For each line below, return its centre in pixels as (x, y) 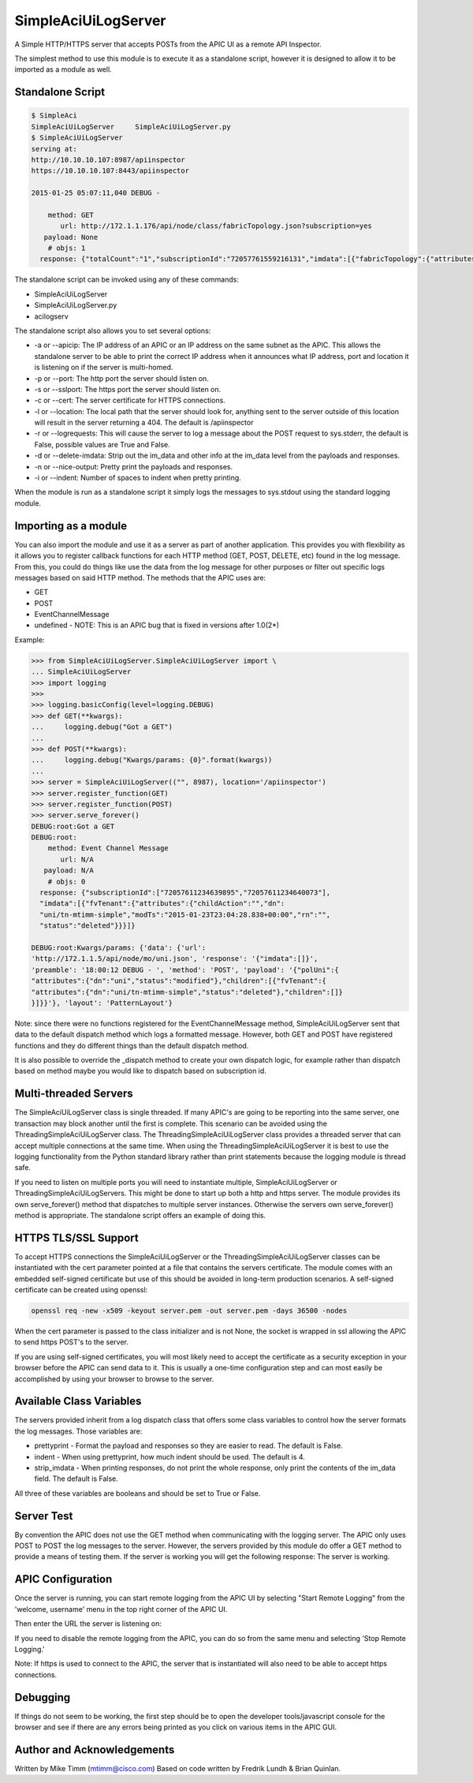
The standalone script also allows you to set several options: (113, 331)
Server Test (44, 1516)
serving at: (54, 149)
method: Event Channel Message (108, 849)
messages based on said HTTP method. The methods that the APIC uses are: (140, 578)
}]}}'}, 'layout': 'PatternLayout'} (102, 1003)
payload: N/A (69, 871)
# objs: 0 (67, 881)
